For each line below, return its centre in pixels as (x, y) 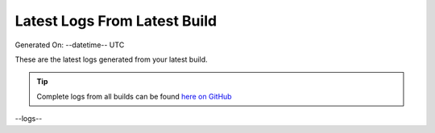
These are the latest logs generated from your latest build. (112, 59)
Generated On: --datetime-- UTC (70, 45)
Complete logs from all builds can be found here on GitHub (135, 96)
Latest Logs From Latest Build (116, 21)
